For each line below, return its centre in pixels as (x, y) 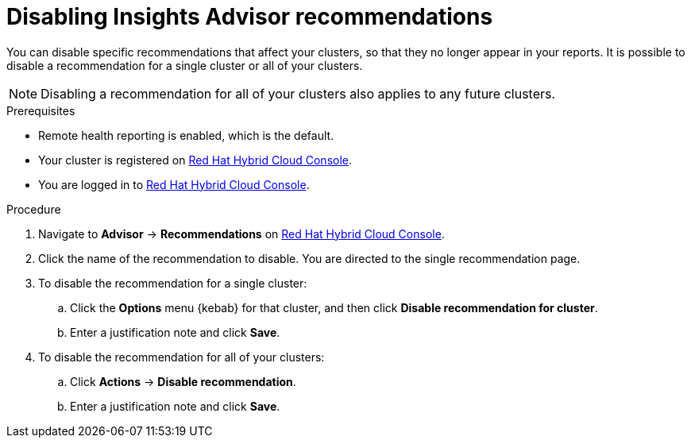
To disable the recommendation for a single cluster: (173, 283)
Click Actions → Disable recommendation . (183, 381)
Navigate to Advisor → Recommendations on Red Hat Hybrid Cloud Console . (241, 234)
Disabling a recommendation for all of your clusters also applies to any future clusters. (298, 93)
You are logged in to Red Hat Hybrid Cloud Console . (174, 184)
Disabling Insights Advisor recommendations (250, 17)
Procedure (34, 209)
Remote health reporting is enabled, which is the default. (186, 135)
